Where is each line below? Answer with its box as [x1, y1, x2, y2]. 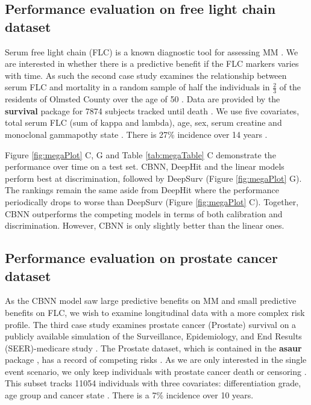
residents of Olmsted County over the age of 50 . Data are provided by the [5, 93, 280, 105]
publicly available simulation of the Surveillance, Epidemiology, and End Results [5, 330, 302, 342]
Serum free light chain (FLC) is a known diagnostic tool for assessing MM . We [5, 45, 298, 58]
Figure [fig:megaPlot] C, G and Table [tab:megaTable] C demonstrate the [5, 148, 276, 161]
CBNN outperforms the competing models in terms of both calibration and [5, 207, 283, 220]
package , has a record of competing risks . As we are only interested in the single [5, 353, 307, 366]
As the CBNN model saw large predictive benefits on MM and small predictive [5, 294, 297, 307]
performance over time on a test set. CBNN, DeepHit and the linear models [5, 160, 284, 173]
